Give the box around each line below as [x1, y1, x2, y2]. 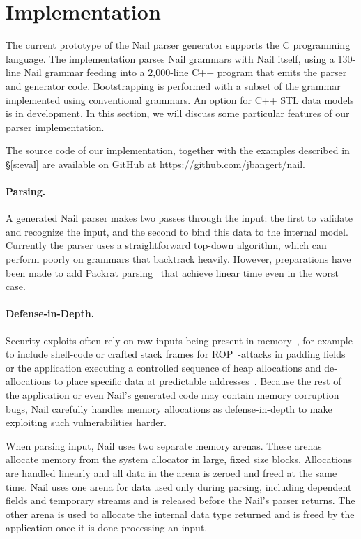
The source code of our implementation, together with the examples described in [6, 143, 350, 158]
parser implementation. [6, 119, 105, 134]
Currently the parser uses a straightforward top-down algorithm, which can [6, 238, 327, 252]
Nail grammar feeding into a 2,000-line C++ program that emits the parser [24, 65, 347, 79]
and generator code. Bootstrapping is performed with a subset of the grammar [6, 78, 341, 93]
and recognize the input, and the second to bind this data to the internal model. [6, 224, 348, 238]
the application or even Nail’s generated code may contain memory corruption [6, 388, 339, 402]
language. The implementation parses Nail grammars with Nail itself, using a [6, 51, 335, 66]
